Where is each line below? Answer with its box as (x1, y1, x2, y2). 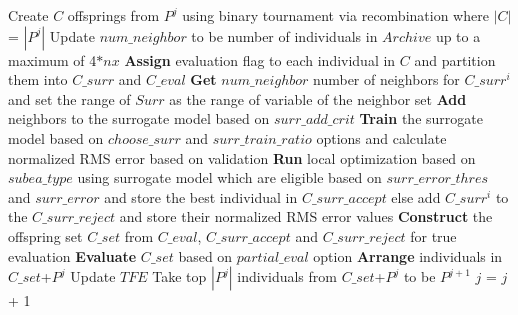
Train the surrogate (359, 108, 483, 129)
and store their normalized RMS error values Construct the (119, 206, 493, 227)
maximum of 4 (8, 49, 97, 70)
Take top (152, 266, 207, 287)
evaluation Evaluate (8, 245, 137, 266)
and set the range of (8, 88, 131, 109)
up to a (435, 25, 481, 46)
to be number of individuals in (191, 25, 378, 46)
